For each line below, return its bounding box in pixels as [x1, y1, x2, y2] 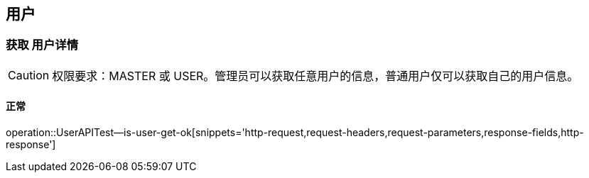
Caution [8, 67, 50, 82]
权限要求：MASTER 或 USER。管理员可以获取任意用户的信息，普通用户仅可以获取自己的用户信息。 [52, 68, 579, 83]
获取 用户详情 [6, 38, 79, 52]
